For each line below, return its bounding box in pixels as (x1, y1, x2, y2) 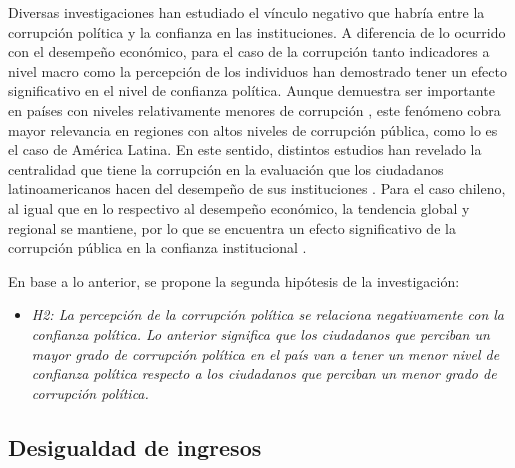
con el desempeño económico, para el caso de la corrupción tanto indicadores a (8, 41, 490, 62)
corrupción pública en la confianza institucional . (8, 237, 307, 258)
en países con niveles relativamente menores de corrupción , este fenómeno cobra (8, 99, 501, 120)
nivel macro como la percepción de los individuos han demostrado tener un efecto (8, 60, 507, 81)
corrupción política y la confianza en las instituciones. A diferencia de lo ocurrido (8, 21, 506, 42)
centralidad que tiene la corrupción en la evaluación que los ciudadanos (8, 158, 444, 179)
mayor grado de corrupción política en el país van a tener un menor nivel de (31, 343, 500, 364)
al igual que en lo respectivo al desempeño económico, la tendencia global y (8, 197, 470, 218)
